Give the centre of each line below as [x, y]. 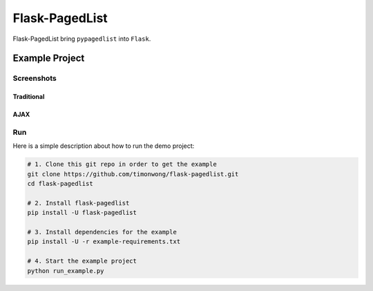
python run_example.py [66, 271]
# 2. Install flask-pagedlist [78, 203]
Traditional [29, 97]
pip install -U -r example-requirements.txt [104, 242]
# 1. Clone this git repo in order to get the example [122, 165]
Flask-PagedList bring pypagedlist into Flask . [82, 39]
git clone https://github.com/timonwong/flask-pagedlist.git [133, 174]
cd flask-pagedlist [60, 184]
